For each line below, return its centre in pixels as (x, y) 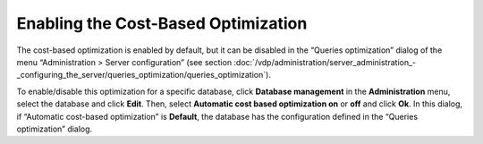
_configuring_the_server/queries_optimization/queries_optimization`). (144, 75)
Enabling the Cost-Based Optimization (162, 23)
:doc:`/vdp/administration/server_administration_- (325, 62)
